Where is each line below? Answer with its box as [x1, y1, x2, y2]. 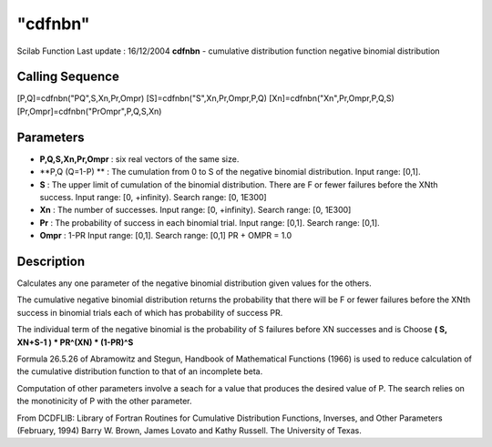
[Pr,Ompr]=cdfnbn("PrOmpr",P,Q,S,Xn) [16, 106, 162, 117]
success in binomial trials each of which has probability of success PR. [16, 307, 283, 318]
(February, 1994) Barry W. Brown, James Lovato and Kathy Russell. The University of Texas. [16, 424, 362, 436]
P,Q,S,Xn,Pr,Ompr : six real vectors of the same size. [39, 153, 240, 164]
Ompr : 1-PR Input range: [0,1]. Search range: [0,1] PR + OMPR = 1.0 [39, 230, 292, 241]
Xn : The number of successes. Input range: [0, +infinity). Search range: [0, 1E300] [39, 205, 352, 216]
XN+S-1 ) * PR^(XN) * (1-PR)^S [16, 337, 134, 348]
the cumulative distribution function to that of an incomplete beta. [16, 366, 263, 377]
